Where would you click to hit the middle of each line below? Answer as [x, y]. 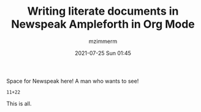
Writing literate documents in [103, 11]
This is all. [19, 103]
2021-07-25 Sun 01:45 [103, 53]
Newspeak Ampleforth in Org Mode [103, 24]
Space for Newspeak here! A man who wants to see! [73, 81]
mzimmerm [103, 41]
